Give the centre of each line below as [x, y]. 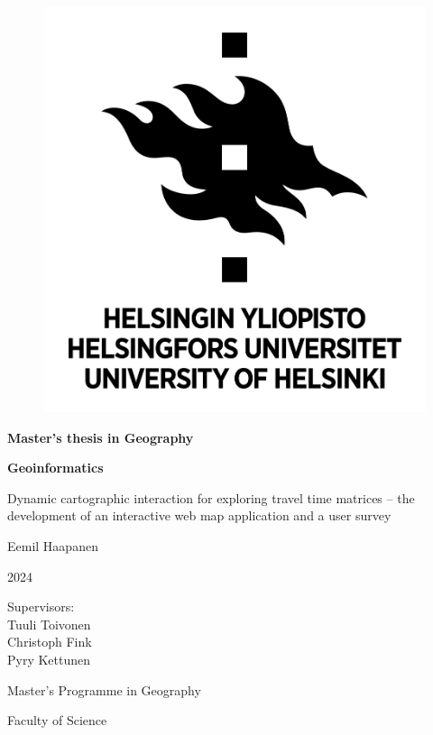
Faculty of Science [57, 720]
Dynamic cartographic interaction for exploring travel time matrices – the [211, 497]
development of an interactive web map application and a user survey [199, 515]
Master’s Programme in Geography [104, 689]
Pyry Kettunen [49, 659]
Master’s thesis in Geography [101, 437]
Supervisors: [41, 606]
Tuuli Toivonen [49, 624]
